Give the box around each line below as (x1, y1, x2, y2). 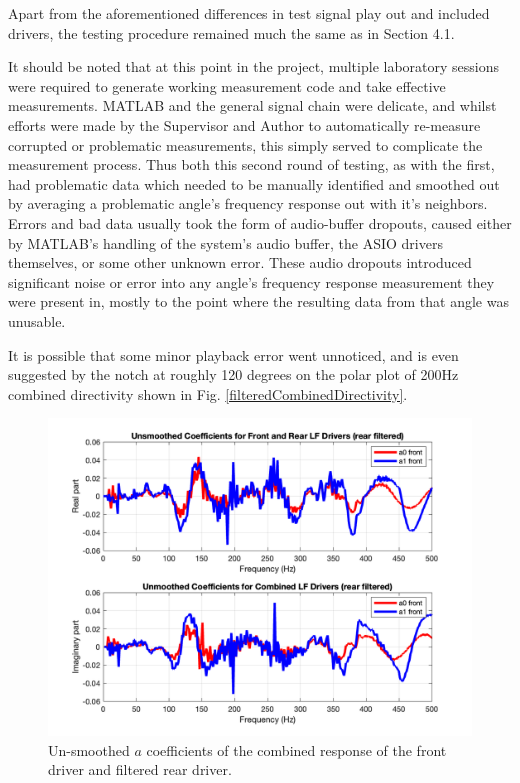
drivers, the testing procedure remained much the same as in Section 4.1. (8, 22, 455, 43)
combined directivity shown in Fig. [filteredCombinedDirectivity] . (8, 383, 408, 404)
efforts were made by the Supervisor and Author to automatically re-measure (8, 114, 481, 135)
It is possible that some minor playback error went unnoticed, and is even (8, 344, 459, 365)
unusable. (8, 310, 66, 331)
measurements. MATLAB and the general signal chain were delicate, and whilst (8, 95, 497, 116)
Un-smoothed (48, 739, 130, 760)
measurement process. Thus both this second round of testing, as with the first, (8, 154, 495, 175)
